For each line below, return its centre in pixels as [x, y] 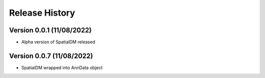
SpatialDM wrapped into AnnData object [62, 67]
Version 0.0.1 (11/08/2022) [50, 30]
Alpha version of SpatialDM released [58, 42]
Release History [42, 13]
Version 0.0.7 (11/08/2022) [51, 56]
